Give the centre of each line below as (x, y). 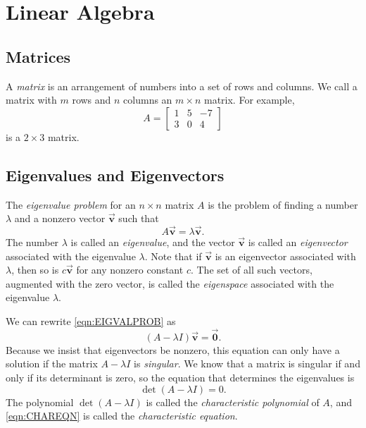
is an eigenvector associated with (285, 256)
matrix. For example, (249, 100)
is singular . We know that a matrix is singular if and (247, 363)
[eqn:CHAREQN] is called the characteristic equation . (122, 416)
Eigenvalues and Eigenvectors (115, 175)
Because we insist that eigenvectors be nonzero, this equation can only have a (173, 349)
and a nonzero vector (60, 218)
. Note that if (173, 256)
